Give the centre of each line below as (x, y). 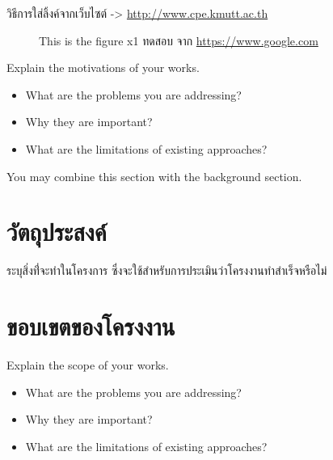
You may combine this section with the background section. (154, 176)
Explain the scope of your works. (88, 365)
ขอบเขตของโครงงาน (91, 326)
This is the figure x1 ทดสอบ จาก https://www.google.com (179, 40)
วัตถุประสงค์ (57, 232)
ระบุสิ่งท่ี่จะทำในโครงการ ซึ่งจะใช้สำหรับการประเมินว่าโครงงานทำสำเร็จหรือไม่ (167, 270)
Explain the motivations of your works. (103, 68)
